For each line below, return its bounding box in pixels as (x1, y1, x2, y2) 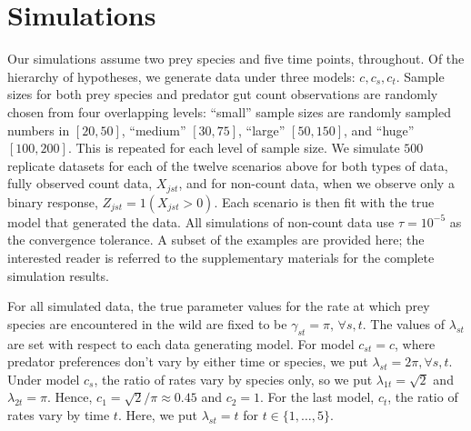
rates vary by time (7, 405, 110, 424)
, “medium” (121, 120, 186, 139)
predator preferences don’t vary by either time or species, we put (7, 352, 368, 371)
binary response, (7, 192, 98, 211)
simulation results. (7, 266, 109, 285)
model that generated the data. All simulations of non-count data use (7, 212, 395, 231)
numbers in (7, 120, 70, 139)
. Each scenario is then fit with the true (214, 192, 435, 211)
